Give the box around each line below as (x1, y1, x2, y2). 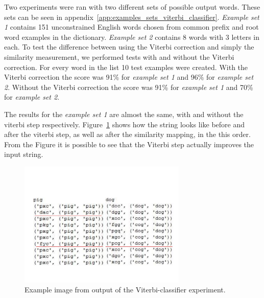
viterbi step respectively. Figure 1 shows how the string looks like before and (4, 119, 245, 129)
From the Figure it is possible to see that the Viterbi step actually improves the (4, 139, 254, 149)
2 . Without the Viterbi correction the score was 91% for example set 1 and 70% (4, 81, 253, 92)
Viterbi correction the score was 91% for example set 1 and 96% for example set (4, 72, 254, 82)
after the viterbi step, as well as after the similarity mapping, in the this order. (4, 129, 251, 140)
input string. (4, 149, 43, 159)
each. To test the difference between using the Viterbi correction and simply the (4, 41, 254, 52)
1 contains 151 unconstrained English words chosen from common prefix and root (4, 21, 259, 32)
